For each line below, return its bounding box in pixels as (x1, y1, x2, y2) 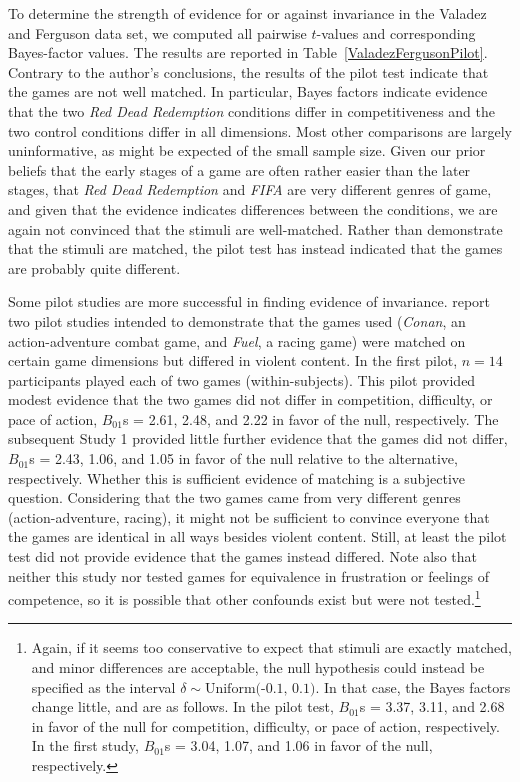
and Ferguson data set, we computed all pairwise (8, 22, 307, 43)
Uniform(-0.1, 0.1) (204, 681, 316, 696)
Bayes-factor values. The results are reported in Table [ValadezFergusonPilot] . (8, 42, 488, 63)
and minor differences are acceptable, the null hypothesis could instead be (31, 657, 485, 678)
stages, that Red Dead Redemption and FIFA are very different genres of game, (8, 179, 492, 200)
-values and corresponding (316, 22, 476, 43)
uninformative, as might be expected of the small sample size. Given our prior (8, 140, 486, 161)
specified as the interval (31, 676, 176, 697)
